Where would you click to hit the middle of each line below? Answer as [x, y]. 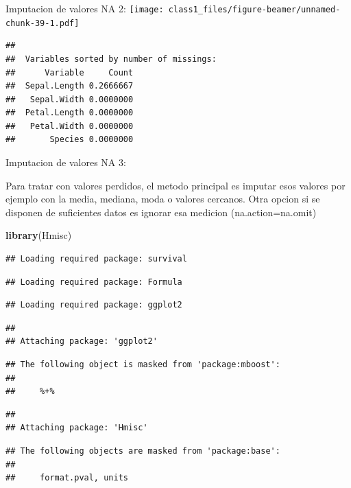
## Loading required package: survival [96, 259]
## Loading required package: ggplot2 [94, 305]
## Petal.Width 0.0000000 [70, 126]
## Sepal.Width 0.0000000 [70, 99]
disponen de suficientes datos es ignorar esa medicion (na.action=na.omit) [161, 212]
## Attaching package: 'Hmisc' [77, 428]
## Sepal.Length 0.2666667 [70, 86]
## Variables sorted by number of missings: [111, 59]
